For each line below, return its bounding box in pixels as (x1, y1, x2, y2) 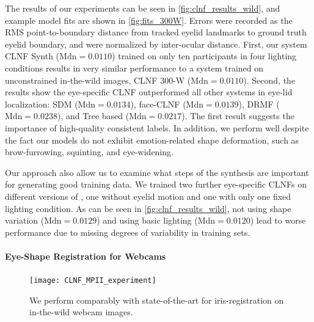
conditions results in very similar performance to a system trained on (5, 61, 264, 74)
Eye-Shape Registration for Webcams (5, 249, 166, 262)
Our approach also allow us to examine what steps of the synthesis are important (5, 166, 309, 178)
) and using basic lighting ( (97, 214, 198, 227)
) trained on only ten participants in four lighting (112, 49, 297, 62)
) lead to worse (250, 214, 306, 227)
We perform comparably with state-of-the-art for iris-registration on (29, 293, 284, 306)
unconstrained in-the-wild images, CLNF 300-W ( (5, 73, 191, 86)
